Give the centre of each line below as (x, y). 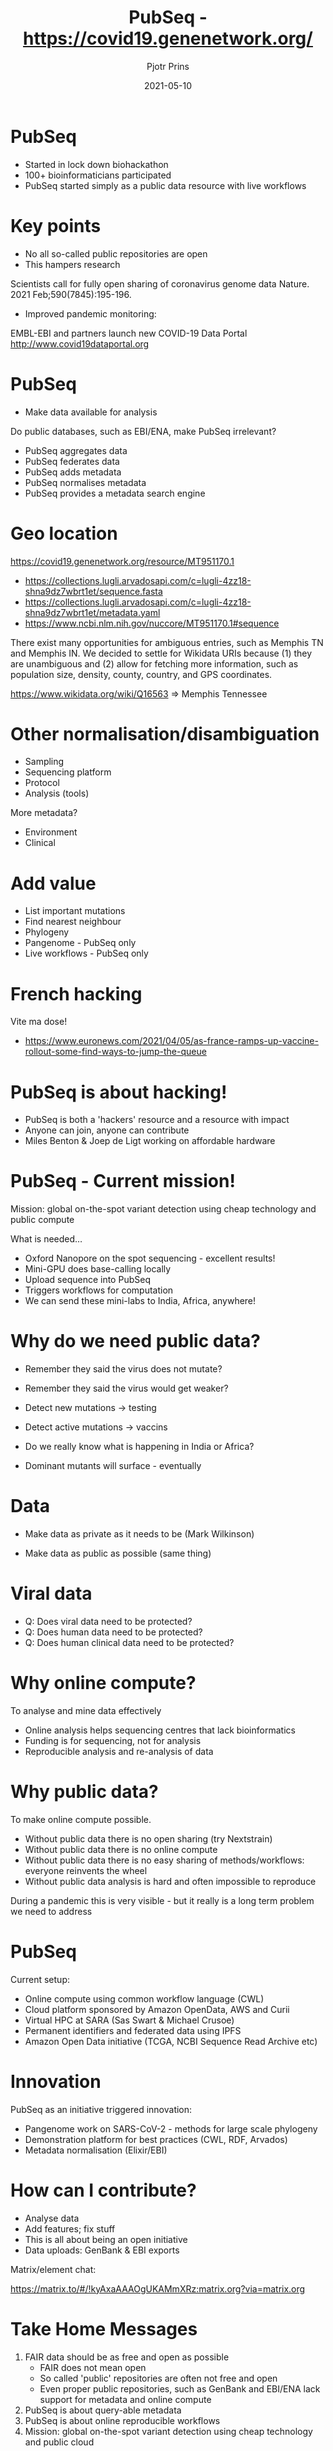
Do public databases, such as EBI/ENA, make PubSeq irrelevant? (143, 431)
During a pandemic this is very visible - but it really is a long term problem (162, 1900)
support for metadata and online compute (125, 2399)
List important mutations (75, 911)
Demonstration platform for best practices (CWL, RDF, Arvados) (156, 2139)
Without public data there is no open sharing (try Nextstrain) (148, 1838)
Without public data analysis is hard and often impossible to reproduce (170, 1881)
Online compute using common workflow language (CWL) (144, 1998)
